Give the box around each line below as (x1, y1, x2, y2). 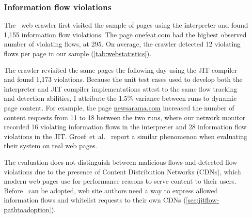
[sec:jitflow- (186, 195, 220, 205)
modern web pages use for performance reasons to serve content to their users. (4, 176, 236, 186)
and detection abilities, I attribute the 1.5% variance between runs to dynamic (4, 93, 237, 103)
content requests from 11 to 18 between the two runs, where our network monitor (4, 112, 246, 122)
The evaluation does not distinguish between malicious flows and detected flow (4, 156, 237, 167)
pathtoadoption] (4, 204, 51, 214)
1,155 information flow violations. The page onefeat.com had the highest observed (4, 29, 247, 39)
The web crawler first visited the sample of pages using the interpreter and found (4, 20, 248, 30)
